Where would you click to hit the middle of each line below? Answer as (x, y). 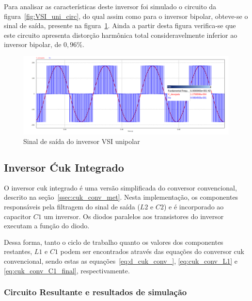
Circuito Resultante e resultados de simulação (95, 292)
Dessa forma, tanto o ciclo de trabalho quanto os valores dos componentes (114, 242)
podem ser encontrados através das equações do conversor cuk (152, 251)
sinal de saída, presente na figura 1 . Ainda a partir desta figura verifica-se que (120, 25)
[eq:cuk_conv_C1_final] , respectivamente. (67, 270)
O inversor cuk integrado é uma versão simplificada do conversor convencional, (120, 187)
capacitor (18, 216)
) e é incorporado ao (194, 207)
